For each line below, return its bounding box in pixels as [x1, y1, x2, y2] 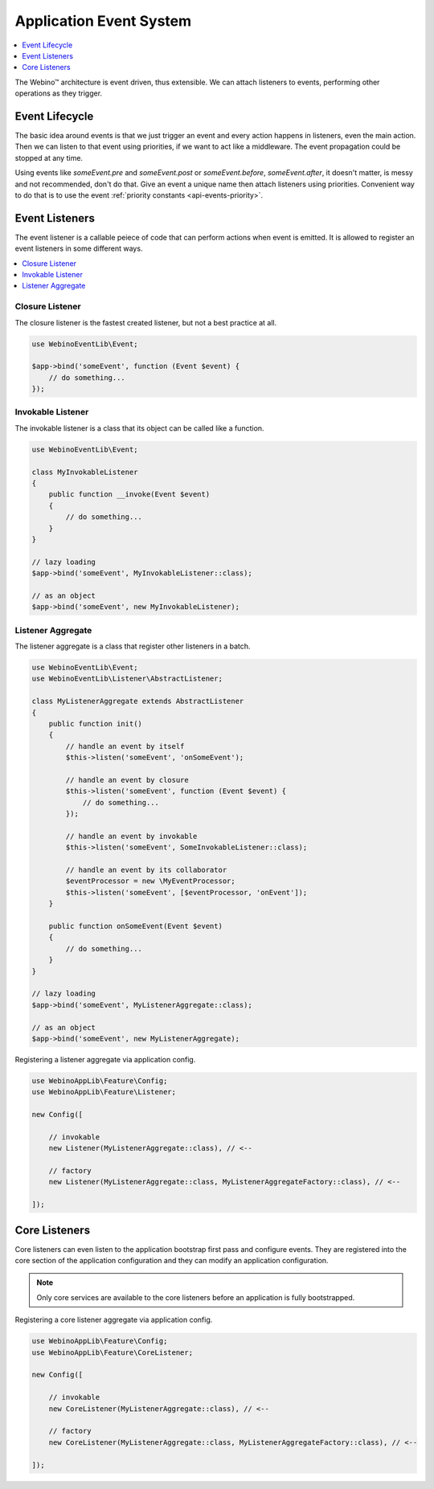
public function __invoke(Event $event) [48, 490, 211, 499]
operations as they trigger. [14, 88, 103, 98]
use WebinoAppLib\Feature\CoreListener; [31, 1348, 193, 1357]
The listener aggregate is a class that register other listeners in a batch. [14, 641, 251, 651]
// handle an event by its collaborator [65, 865, 227, 875]
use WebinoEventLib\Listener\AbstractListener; [31, 674, 223, 683]
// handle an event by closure [65, 775, 189, 784]
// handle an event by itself [65, 742, 185, 751]
